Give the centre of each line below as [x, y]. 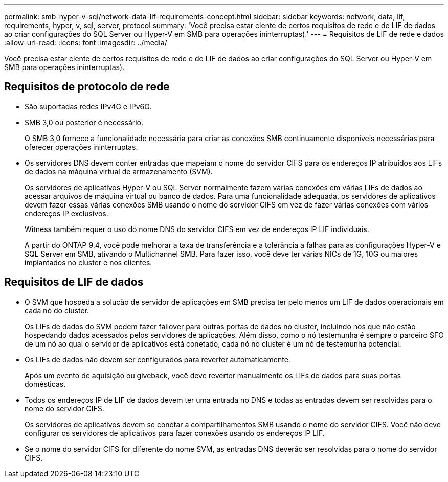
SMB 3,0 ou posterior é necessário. [84, 122]
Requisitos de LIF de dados [74, 282]
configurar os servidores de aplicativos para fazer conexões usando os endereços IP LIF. [175, 433]
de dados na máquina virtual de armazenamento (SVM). [119, 171]
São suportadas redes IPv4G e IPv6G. [88, 106]
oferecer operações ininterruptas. [81, 147]
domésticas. [45, 384]
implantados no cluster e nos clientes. [88, 262]
